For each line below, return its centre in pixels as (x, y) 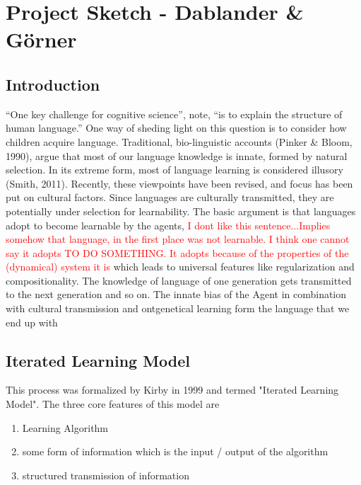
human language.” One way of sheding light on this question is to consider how (176, 128)
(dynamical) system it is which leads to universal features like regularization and (180, 267)
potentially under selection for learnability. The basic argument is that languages (181, 211)
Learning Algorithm (65, 427)
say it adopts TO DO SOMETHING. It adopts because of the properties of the (177, 252)
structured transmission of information (106, 475)
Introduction (53, 84)
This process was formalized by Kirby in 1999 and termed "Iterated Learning (172, 390)
